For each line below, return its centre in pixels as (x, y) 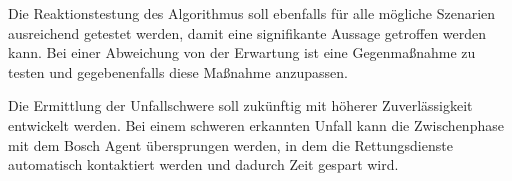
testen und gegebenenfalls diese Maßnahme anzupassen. (178, 71)
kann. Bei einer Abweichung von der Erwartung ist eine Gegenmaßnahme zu (242, 52)
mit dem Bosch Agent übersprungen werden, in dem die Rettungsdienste (230, 144)
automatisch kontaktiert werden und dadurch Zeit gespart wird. (203, 164)
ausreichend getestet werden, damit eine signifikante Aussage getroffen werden (247, 32)
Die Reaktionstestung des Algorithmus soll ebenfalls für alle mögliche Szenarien (252, 13)
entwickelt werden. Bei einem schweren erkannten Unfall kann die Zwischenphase (256, 124)
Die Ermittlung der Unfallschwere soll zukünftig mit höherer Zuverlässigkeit (240, 105)
